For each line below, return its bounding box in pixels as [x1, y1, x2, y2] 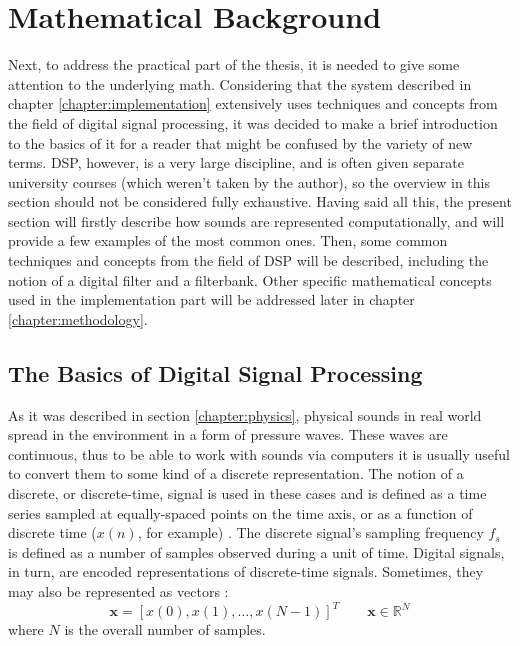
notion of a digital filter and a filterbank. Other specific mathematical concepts [8, 269, 492, 290]
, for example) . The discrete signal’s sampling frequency [137, 522, 484, 543]
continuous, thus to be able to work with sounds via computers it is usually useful [8, 443, 510, 464]
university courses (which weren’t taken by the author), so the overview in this [8, 171, 491, 192]
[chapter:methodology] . [8, 308, 148, 329]
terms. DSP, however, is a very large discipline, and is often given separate [8, 152, 464, 173]
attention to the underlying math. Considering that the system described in [8, 73, 472, 94]
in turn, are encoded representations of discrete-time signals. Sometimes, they [8, 561, 484, 582]
